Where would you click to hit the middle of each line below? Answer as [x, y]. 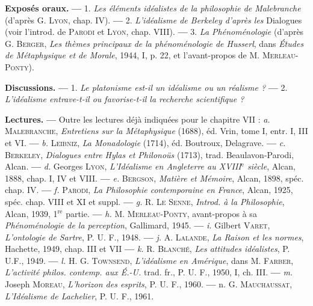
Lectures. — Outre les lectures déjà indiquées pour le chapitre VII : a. [138, 119]
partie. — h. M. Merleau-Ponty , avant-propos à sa [161, 213]
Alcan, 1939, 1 [31, 213]
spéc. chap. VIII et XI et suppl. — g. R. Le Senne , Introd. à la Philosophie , [145, 201]
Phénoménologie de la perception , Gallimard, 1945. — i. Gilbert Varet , [138, 225]
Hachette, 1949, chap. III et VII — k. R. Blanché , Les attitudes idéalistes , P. [147, 249]
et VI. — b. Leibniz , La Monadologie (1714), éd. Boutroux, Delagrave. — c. [145, 142]
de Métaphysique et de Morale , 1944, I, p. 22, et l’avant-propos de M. [132, 55]
